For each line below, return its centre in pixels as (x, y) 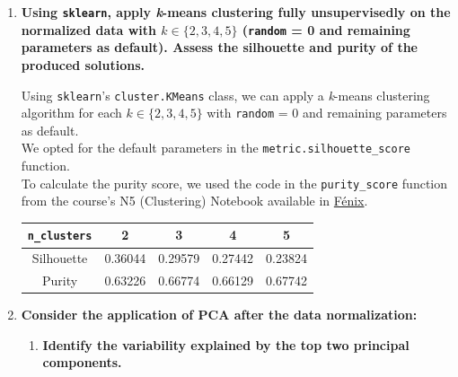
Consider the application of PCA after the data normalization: (219, 315)
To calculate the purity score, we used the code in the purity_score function (234, 183)
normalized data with (88, 29)
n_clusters (60, 237)
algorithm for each (71, 113)
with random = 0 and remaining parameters (327, 113)
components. (82, 362)
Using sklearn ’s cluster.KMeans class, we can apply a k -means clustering (225, 95)
